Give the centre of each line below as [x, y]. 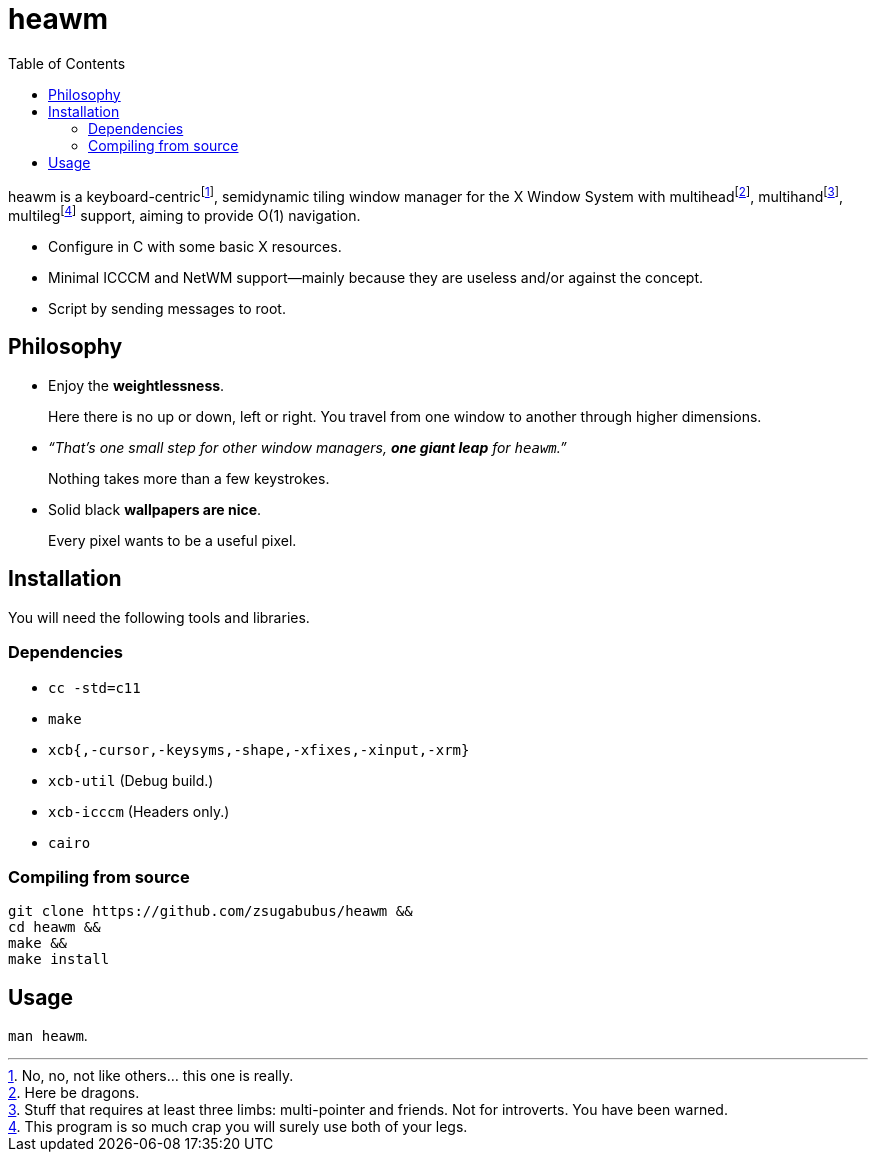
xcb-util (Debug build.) [131, 780]
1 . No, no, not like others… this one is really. [151, 1076]
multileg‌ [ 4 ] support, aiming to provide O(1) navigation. [184, 214]
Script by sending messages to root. [167, 309]
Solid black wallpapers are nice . [155, 509]
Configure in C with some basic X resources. [195, 247]
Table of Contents [67, 63]
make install [59, 959]
